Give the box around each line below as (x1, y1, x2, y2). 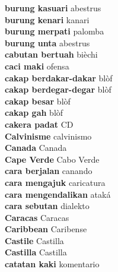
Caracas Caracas (5, 211, 69, 223)
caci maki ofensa (5, 59, 69, 72)
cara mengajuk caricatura (5, 176, 106, 188)
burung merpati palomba (5, 25, 104, 37)
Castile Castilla (5, 234, 64, 246)
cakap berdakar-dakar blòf (5, 71, 113, 84)
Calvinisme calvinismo (5, 129, 92, 142)
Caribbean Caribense (5, 223, 87, 235)
